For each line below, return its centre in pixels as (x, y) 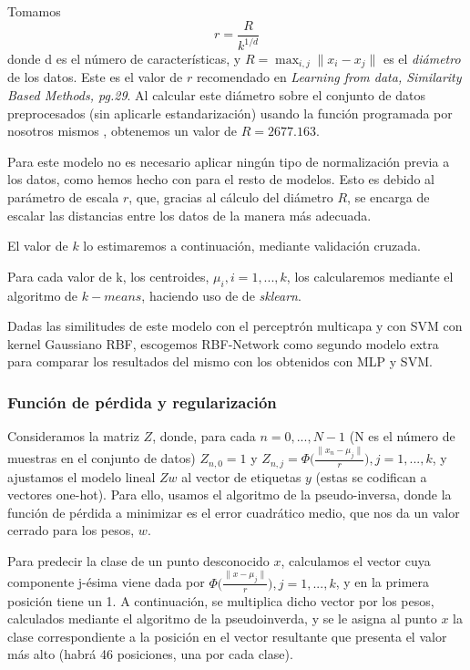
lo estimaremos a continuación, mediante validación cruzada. (252, 246)
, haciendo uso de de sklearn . (221, 295)
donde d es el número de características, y (124, 58)
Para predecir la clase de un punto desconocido (138, 560)
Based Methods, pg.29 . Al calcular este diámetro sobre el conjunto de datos (216, 95)
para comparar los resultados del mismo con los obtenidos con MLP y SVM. (220, 361)
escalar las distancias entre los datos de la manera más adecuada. (189, 215)
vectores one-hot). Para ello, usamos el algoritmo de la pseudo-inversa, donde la (230, 495)
